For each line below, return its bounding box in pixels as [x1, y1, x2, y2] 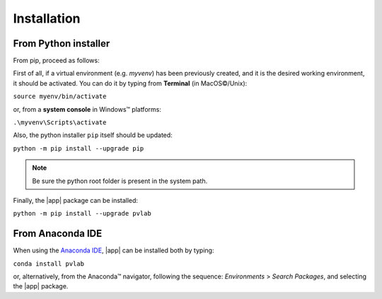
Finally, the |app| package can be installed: [13, 196, 138, 204]
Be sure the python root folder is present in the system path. [32, 177, 208, 185]
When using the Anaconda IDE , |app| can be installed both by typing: [13, 246, 214, 254]
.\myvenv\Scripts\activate [13, 119, 107, 127]
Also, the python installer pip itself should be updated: [13, 131, 173, 139]
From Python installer [13, 37, 110, 49]
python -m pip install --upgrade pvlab [13, 209, 151, 218]
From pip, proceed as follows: [13, 57, 100, 65]
